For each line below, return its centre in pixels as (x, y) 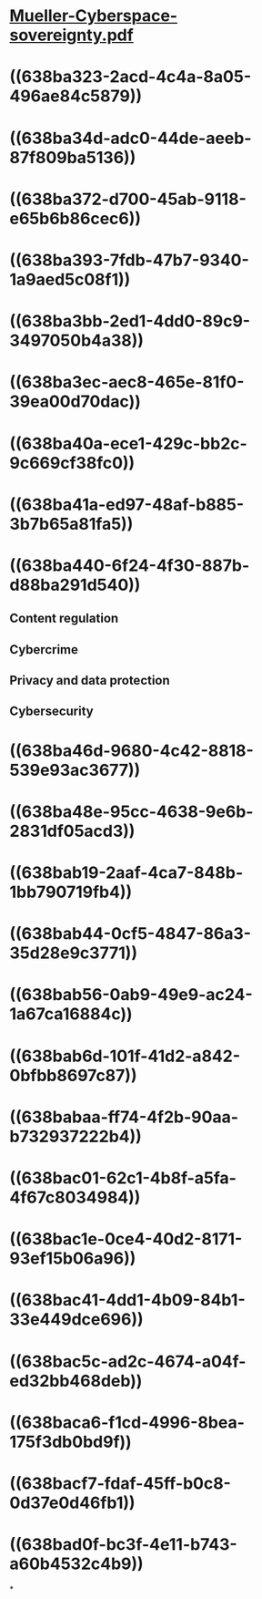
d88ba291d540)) (75, 585)
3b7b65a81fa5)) (71, 524)
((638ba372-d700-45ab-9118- (128, 199)
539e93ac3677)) (75, 770)
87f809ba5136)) (73, 157)
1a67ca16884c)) (71, 1014)
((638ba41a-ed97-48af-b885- (127, 505)
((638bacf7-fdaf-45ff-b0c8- (121, 1483)
